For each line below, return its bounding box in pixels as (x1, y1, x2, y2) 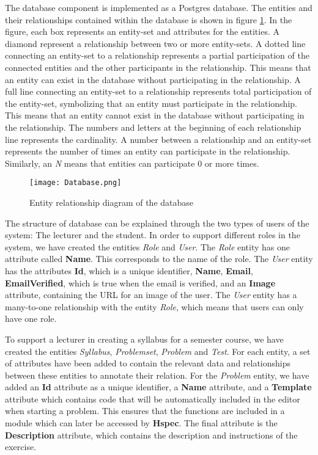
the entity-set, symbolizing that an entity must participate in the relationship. (5, 96, 297, 109)
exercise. (5, 440, 37, 453)
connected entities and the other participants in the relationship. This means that (5, 60, 311, 73)
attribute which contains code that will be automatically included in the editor (5, 392, 300, 405)
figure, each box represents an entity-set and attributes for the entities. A (5, 25, 279, 38)
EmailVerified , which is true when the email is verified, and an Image (5, 276, 276, 289)
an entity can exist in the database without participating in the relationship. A (5, 73, 301, 86)
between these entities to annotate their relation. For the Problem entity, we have (5, 368, 309, 381)
